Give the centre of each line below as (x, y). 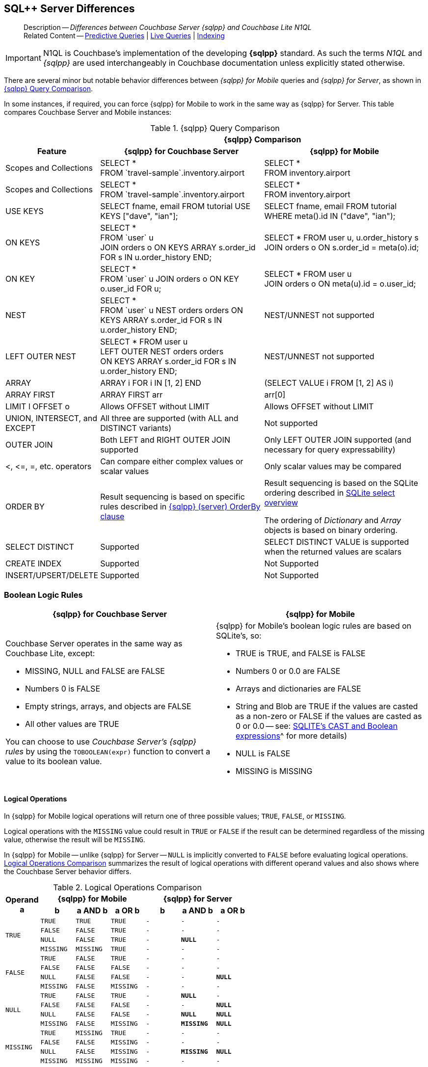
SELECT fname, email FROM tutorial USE (175, 206)
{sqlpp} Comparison (262, 140)
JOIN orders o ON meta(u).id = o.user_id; (340, 284)
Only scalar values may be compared (333, 467)
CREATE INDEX (34, 564)
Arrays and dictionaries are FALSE (298, 689)
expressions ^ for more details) (292, 736)
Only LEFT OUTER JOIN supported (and (338, 440)
